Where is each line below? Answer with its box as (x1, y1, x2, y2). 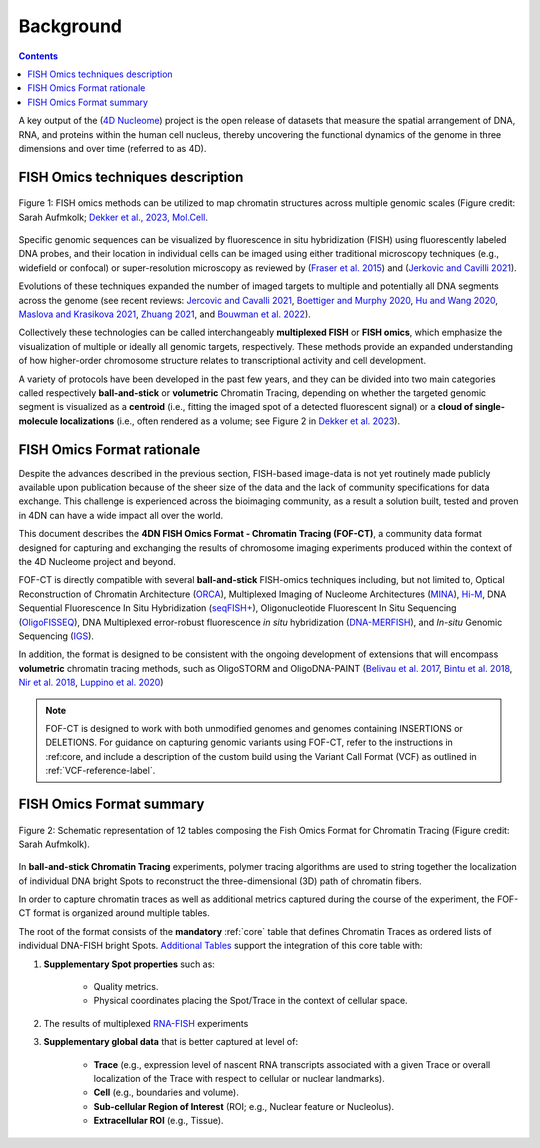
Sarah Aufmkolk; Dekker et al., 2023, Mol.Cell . (18, 211, 209, 223)
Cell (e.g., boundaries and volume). (93, 1086, 239, 1099)
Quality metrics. (93, 981, 159, 993)
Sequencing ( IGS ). (18, 630, 95, 642)
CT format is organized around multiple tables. (18, 907, 210, 919)
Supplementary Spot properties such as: (43, 958, 215, 970)
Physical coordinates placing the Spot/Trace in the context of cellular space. (93, 995, 409, 1007)
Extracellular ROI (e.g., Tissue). (93, 1115, 224, 1127)
